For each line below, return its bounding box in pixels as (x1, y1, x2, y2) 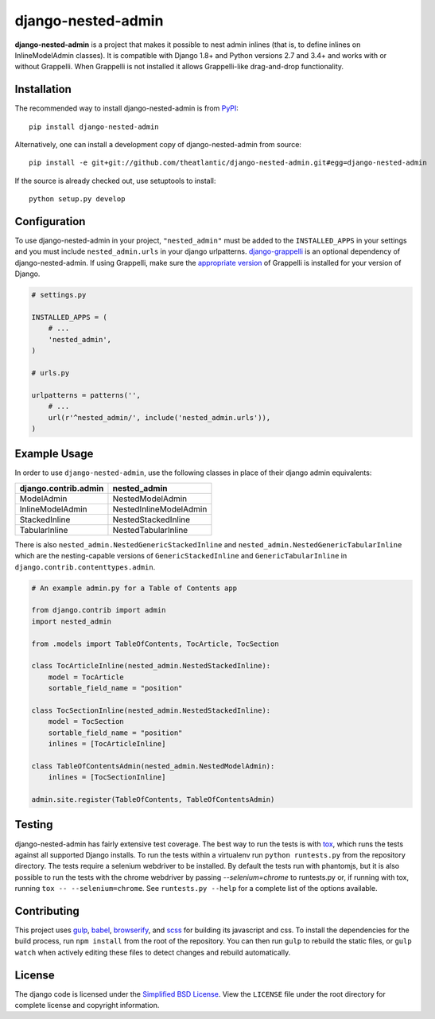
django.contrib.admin (19, 482, 104, 493)
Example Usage (14, 447, 94, 461)
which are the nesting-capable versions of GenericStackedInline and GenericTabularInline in (14, 551, 348, 561)
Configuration (14, 215, 86, 228)
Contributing (14, 904, 80, 918)
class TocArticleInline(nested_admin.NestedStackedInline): (31, 661, 271, 671)
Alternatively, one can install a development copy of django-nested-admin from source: (14, 140, 302, 150)
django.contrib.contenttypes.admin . (14, 562, 156, 572)
